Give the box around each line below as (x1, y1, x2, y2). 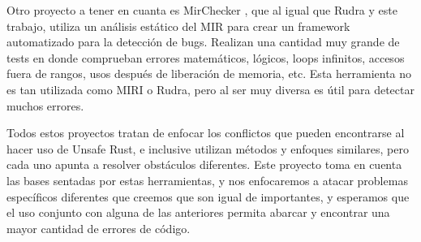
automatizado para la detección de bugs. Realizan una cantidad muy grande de (6, 33, 400, 50)
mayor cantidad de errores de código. (6, 219, 191, 236)
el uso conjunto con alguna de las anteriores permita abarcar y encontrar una (6, 204, 390, 221)
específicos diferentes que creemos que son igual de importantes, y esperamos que (6, 188, 410, 205)
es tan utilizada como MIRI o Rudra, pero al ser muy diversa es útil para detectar (6, 80, 415, 97)
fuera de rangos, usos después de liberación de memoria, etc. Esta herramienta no (6, 65, 412, 82)
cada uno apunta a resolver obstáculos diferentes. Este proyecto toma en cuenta (6, 156, 402, 173)
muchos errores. (6, 97, 84, 114)
